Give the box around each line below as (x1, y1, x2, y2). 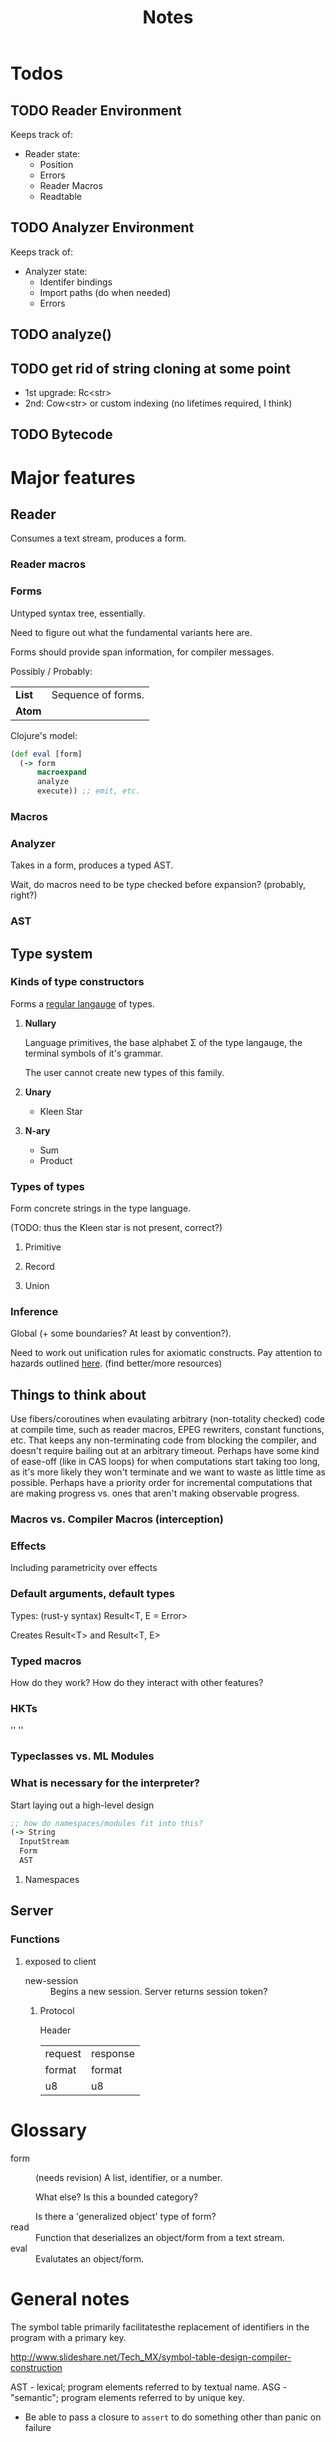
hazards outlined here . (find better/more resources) (10, 1357, 223, 1370)
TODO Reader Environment (10, 102, 182, 119)
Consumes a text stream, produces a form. (10, 532, 187, 545)
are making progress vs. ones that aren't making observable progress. (10, 1487, 300, 1500)
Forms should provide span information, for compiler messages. (10, 646, 275, 658)
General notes (10, 2287, 130, 2310)
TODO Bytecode (10, 426, 113, 443)
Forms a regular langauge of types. (10, 997, 155, 1010)
